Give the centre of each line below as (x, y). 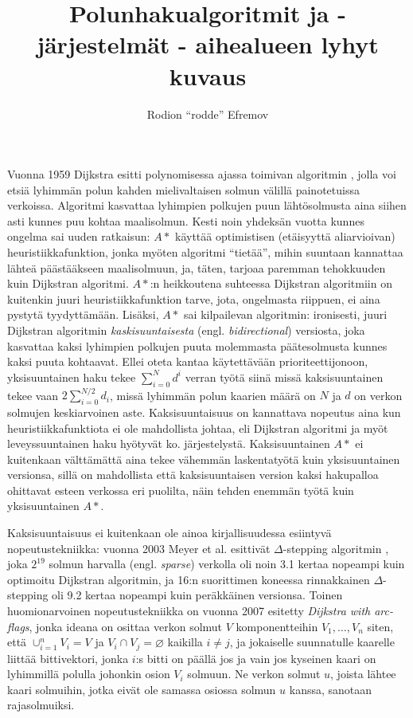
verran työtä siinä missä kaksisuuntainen (284, 377)
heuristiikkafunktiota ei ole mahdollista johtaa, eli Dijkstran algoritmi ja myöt (198, 428)
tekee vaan (33, 395)
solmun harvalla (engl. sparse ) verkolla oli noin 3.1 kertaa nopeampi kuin (227, 564)
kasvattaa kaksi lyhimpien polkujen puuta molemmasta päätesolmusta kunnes (197, 345)
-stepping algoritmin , (336, 548)
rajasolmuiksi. (41, 705)
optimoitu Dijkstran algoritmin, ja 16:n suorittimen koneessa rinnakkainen (189, 579)
